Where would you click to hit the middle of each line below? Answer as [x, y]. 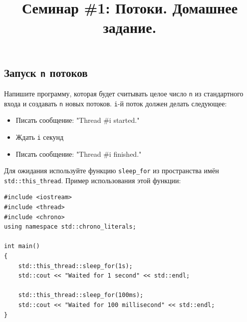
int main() [22, 246]
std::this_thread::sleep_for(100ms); [81, 295]
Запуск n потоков [46, 72]
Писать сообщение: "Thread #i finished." [79, 154]
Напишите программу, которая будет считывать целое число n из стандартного [124, 93]
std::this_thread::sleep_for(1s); [75, 266]
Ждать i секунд [40, 137]
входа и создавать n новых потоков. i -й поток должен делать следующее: [116, 103]
